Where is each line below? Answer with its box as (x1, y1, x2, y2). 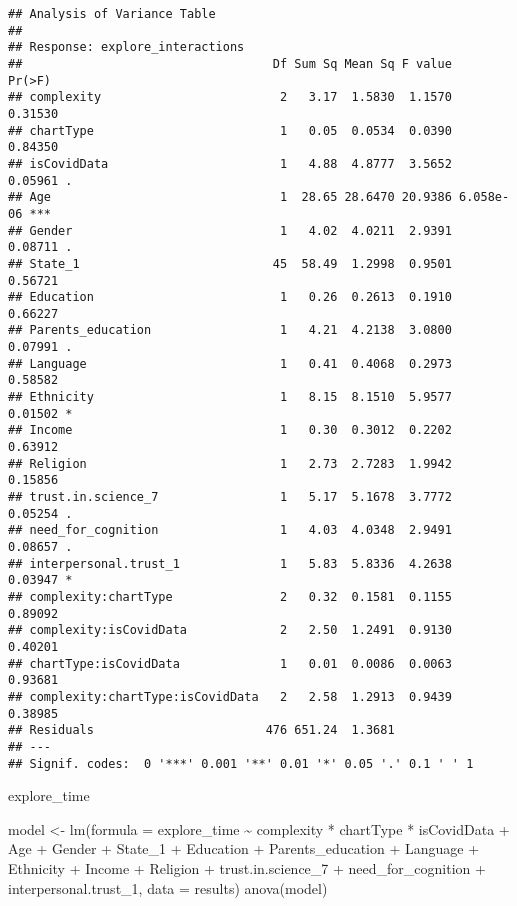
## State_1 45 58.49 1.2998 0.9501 (8, 256, 452, 271)
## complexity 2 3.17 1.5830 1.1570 (8, 90, 452, 105)
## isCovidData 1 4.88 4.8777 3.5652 (8, 156, 452, 171)
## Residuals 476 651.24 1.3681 (8, 723, 395, 738)
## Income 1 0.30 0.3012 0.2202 (8, 423, 452, 438)
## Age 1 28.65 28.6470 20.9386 (8, 190, 452, 205)
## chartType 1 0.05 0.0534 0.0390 (8, 123, 452, 138)
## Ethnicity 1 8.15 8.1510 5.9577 (8, 390, 452, 405)
